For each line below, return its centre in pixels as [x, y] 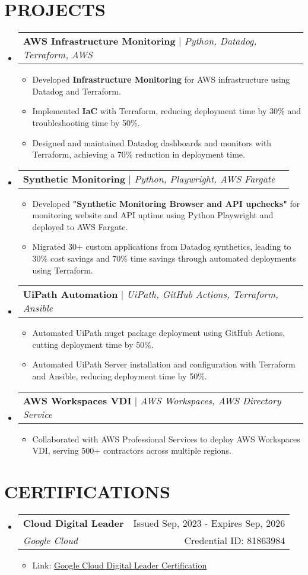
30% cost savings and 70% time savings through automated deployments [164, 258]
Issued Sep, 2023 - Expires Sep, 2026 [209, 523]
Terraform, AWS [58, 55]
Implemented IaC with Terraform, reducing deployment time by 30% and [166, 111]
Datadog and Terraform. [77, 91]
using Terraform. [63, 270]
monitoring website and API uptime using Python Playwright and [153, 215]
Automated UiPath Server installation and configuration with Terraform [164, 364]
